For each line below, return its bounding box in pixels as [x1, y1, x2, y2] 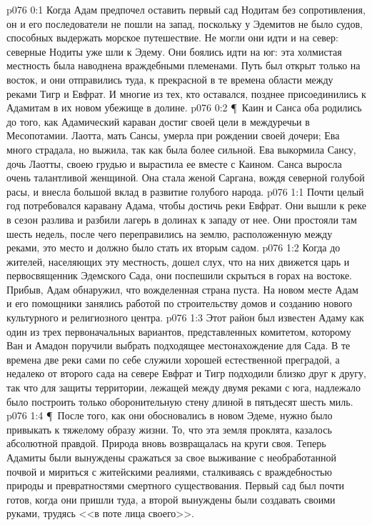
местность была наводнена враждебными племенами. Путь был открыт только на [6, 58, 361, 73]
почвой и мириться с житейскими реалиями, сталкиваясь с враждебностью [6, 464, 332, 479]
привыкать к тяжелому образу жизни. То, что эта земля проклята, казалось [6, 421, 332, 436]
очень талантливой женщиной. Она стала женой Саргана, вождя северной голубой [6, 170, 365, 185]
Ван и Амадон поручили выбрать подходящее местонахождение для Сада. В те [6, 338, 351, 353]
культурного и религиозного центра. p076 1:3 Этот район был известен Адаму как [6, 310, 364, 325]
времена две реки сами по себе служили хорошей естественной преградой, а [6, 351, 340, 366]
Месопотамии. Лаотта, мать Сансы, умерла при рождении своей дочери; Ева [6, 128, 340, 143]
